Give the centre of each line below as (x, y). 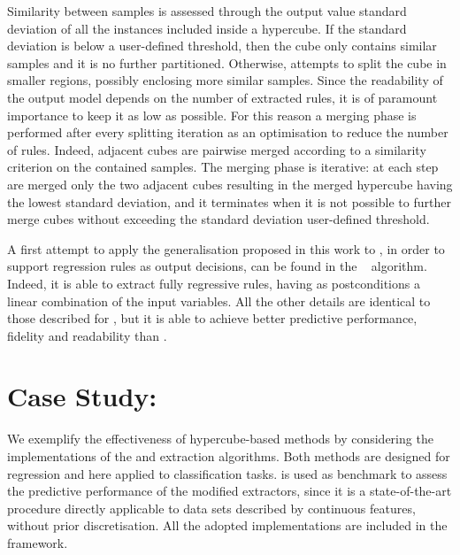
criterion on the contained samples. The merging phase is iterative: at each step (223, 167)
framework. (38, 542)
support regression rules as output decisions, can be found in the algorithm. (217, 266)
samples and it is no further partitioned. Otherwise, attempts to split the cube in (227, 62)
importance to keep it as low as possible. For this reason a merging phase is (212, 115)
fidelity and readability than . (87, 335)
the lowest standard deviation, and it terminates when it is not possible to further (229, 201)
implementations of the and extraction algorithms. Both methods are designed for (229, 456)
